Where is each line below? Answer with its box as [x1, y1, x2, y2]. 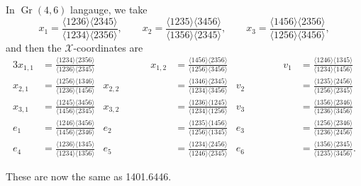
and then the [6, 40, 62, 54]
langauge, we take [70, 2, 148, 16]
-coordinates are [73, 40, 143, 54]
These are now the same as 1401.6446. [6, 168, 172, 183]
